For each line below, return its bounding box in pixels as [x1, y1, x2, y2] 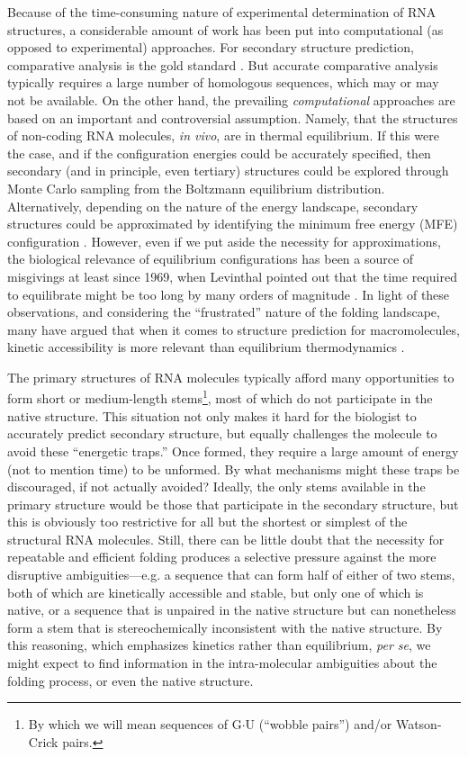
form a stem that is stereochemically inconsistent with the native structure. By [7, 617, 443, 636]
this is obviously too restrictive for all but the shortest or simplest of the [7, 512, 408, 531]
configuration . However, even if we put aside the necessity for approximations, [7, 231, 441, 250]
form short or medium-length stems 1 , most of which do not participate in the [7, 386, 433, 408]
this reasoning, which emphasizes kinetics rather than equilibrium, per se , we [7, 635, 431, 654]
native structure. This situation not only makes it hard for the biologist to [7, 406, 417, 425]
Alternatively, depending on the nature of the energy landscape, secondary [7, 196, 418, 215]
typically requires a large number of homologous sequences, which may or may [7, 73, 439, 92]
